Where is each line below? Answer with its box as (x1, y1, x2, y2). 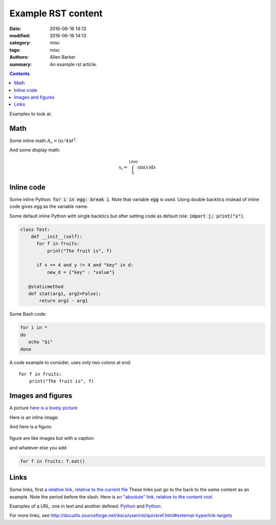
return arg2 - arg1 (39, 298, 88, 304)
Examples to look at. (9, 110, 52, 117)
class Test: (20, 226, 51, 232)
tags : (9, 46, 21, 53)
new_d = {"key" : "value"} (47, 269, 115, 275)
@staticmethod (28, 283, 64, 290)
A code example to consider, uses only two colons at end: (9, 359, 131, 365)
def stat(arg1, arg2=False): (28, 291, 102, 297)
